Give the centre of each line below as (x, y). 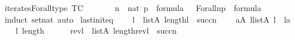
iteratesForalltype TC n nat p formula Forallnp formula (133, 8)
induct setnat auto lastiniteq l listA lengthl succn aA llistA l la (147, 19)
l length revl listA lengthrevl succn (96, 30)
